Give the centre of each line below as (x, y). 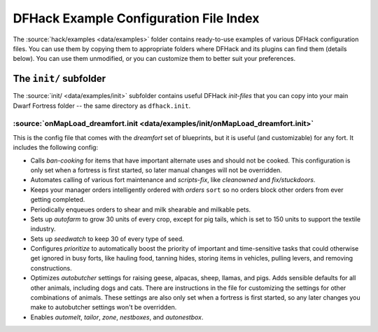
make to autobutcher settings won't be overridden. (104, 307)
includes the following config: (55, 148)
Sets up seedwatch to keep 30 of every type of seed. (107, 239)
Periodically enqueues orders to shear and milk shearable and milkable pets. (141, 209)
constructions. (51, 268)
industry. (43, 229)
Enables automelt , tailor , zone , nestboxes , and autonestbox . (117, 317)
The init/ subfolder (59, 79)
